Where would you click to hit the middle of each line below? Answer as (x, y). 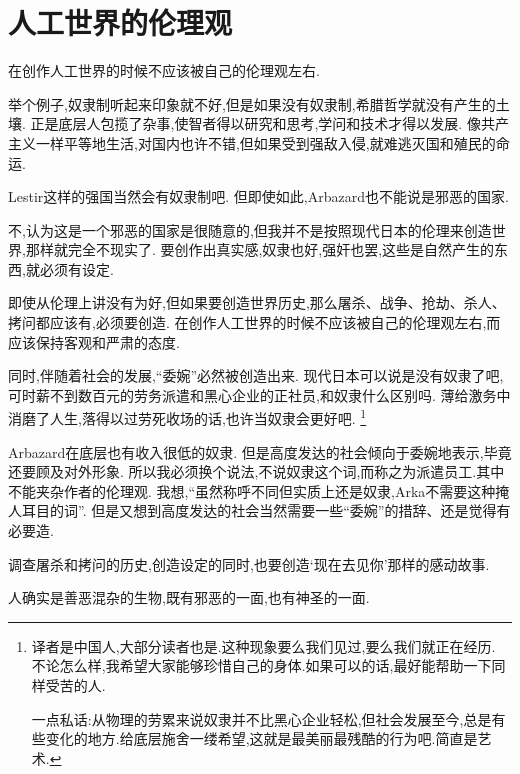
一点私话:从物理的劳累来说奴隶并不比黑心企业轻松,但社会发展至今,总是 (261, 718)
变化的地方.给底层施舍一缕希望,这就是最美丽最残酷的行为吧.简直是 (261, 738)
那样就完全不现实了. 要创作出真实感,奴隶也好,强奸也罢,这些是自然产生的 (260, 249)
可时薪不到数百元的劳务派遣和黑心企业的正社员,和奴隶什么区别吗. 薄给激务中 (259, 394)
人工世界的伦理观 (120, 22)
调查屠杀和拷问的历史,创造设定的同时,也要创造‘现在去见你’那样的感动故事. (249, 563)
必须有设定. (76, 268)
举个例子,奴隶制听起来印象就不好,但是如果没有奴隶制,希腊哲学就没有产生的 (252, 103)
